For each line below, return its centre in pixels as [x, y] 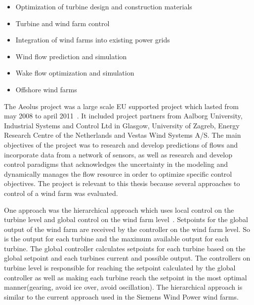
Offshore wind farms [46, 89]
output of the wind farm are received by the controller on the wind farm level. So [127, 229]
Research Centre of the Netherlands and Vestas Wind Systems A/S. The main [123, 135]
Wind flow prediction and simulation [71, 56]
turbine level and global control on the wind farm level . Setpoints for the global [126, 219]
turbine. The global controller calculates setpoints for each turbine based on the [125, 248]
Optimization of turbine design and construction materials [104, 6]
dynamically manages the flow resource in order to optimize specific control [118, 173]
